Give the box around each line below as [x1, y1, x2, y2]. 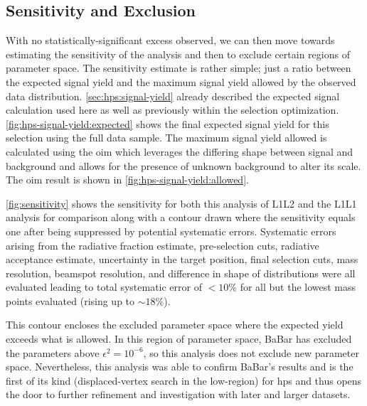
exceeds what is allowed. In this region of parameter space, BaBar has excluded [6, 331, 352, 346]
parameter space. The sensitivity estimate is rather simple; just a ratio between [6, 60, 351, 75]
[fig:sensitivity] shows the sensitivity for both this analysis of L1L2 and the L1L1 [6, 196, 357, 210]
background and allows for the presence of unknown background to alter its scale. [6, 158, 361, 173]
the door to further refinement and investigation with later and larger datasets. [6, 387, 351, 402]
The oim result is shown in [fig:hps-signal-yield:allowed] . [6, 172, 249, 187]
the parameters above [6, 345, 100, 360]
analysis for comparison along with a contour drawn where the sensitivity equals [6, 210, 356, 225]
